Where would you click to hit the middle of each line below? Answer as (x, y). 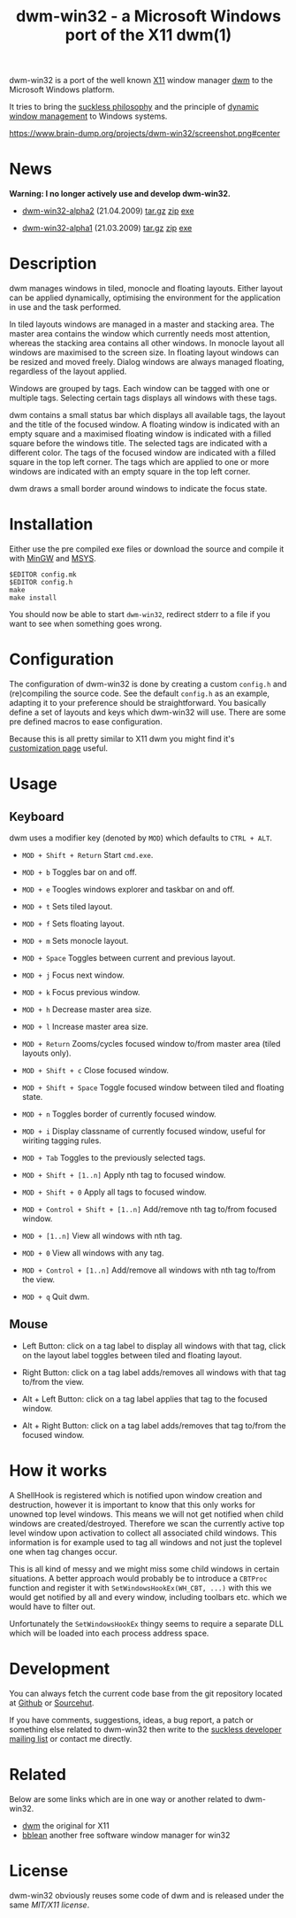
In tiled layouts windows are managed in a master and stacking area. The (142, 324)
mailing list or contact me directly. (71, 1738)
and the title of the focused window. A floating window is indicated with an (144, 425)
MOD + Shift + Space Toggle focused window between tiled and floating (153, 1087)
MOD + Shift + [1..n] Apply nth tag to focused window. (124, 1174)
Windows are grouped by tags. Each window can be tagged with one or (140, 389)
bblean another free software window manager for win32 (126, 1835)
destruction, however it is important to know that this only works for (132, 1504)
